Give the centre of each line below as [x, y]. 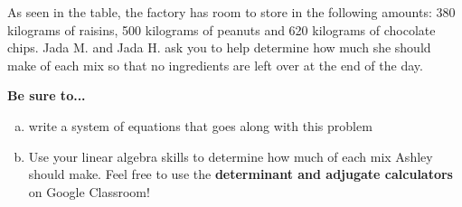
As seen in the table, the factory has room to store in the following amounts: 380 [231, 12]
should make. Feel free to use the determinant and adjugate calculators [240, 174]
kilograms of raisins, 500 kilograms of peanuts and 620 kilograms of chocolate [222, 29]
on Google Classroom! [89, 191]
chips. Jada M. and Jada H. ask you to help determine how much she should [219, 47]
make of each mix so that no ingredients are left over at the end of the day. [215, 65]
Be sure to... [47, 95]
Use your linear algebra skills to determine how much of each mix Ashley [231, 156]
